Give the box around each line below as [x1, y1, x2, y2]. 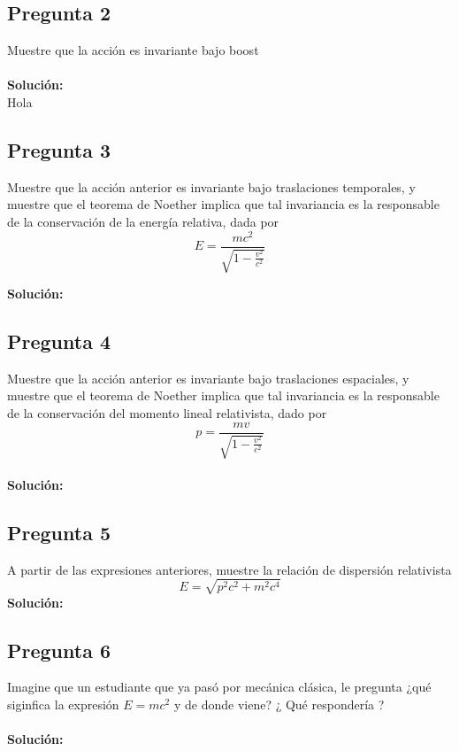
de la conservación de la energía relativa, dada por [7, 212, 279, 230]
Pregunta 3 [7, 135, 111, 163]
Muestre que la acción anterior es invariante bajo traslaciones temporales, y [7, 177, 416, 196]
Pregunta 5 [7, 518, 111, 546]
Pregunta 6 [7, 636, 111, 663]
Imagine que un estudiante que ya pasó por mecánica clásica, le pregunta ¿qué [7, 677, 432, 696]
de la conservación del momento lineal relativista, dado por [7, 404, 327, 422]
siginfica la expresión [7, 695, 119, 714]
